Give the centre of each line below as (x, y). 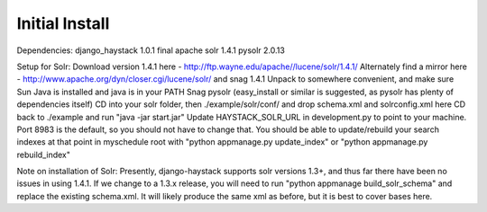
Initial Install (63, 23)
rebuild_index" (44, 155)
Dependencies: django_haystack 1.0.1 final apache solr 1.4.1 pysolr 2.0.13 (151, 50)
